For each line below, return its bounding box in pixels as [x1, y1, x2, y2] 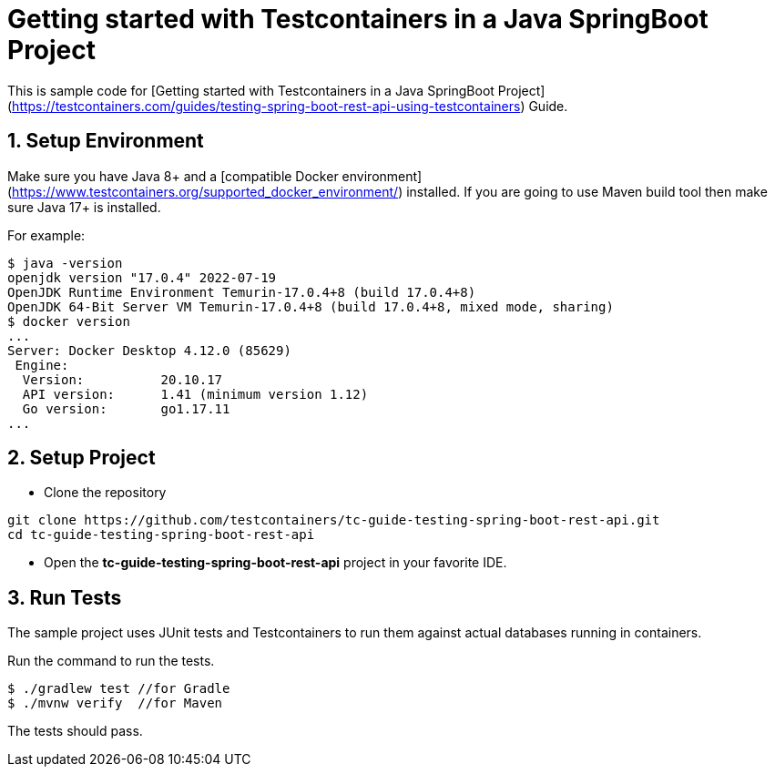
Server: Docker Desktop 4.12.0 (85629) [7, 342, 291, 358]
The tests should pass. [7, 723, 143, 739]
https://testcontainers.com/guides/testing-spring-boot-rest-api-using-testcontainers [12, 97, 521, 114]
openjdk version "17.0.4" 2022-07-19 [7, 270, 277, 285]
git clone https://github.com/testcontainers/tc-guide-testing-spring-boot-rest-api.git [7, 513, 660, 528]
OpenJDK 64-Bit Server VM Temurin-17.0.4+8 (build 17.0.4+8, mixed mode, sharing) [7, 299, 614, 314]
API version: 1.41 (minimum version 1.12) [22, 386, 369, 402]
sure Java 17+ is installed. [7, 199, 161, 215]
